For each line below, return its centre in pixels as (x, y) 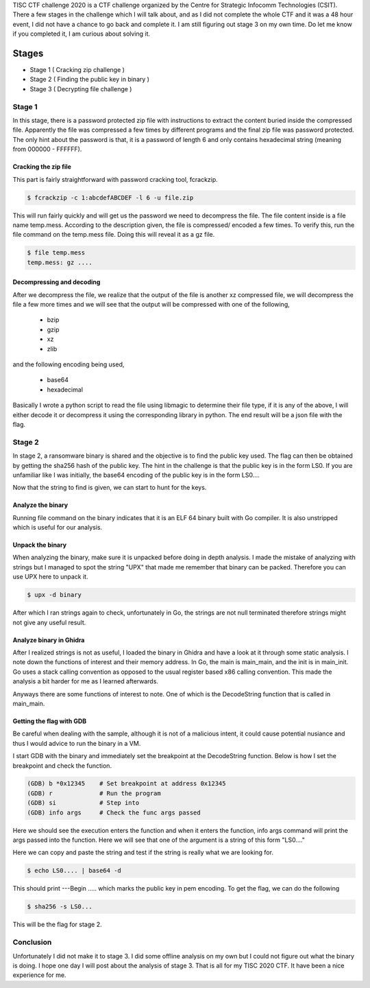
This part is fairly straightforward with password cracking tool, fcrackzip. (115, 179)
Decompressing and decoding (57, 282)
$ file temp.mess (56, 253)
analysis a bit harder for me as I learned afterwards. (86, 681)
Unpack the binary (40, 545)
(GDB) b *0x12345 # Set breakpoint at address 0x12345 (126, 784)
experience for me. (39, 975)
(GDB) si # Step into (83, 803)
